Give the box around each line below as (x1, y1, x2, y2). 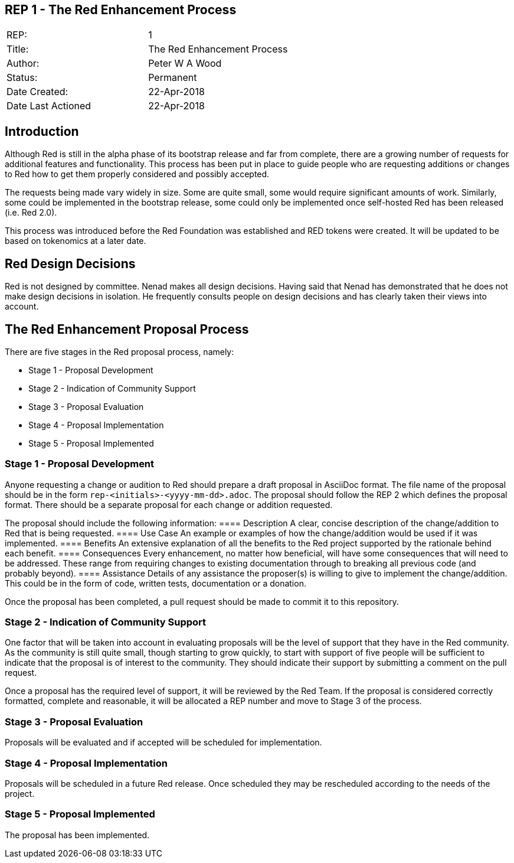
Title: (6, 43, 29, 56)
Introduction (5, 123, 79, 139)
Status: (6, 71, 38, 84)
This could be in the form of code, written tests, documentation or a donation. (5, 578, 306, 588)
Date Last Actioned (6, 100, 91, 112)
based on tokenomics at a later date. (5, 236, 146, 246)
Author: (6, 57, 40, 70)
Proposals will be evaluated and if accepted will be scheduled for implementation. (5, 737, 322, 748)
